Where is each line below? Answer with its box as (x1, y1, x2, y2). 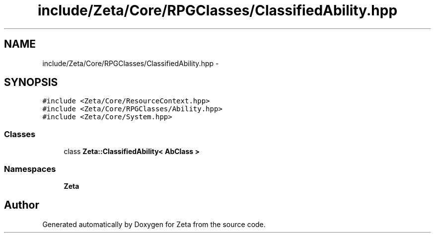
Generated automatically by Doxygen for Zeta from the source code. (42, 220, 266, 229)
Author (4, 199, 39, 212)
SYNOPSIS (4, 76, 58, 89)
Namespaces (4, 163, 56, 174)
